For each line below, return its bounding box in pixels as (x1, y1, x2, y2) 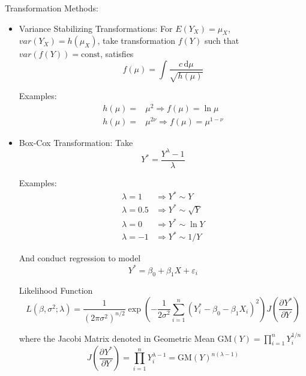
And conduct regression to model (19, 252, 141, 264)
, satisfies (100, 47, 134, 60)
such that (204, 34, 239, 47)
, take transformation (97, 34, 176, 47)
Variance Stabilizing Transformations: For (19, 22, 173, 34)
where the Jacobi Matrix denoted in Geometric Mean (19, 332, 215, 344)
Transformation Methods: (5, 2, 98, 14)
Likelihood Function (19, 284, 93, 297)
